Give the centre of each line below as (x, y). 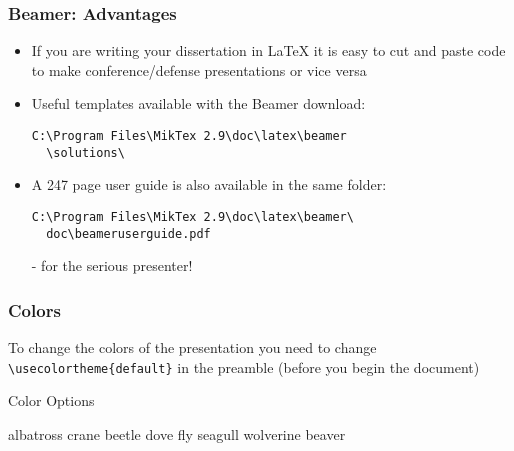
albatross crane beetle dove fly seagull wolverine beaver (177, 433)
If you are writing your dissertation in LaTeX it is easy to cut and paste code (268, 50)
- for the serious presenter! (112, 265)
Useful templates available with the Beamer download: (198, 103)
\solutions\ (85, 152)
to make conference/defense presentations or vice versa (199, 69)
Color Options (51, 400)
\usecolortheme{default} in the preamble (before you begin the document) (244, 366)
